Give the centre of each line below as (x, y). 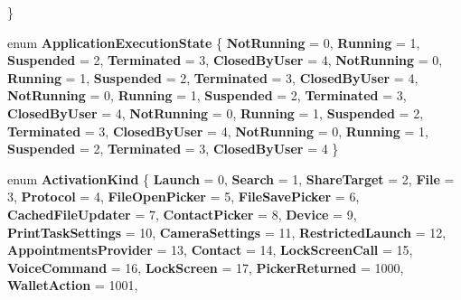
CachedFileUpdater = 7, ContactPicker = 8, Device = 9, (182, 214)
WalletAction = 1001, (73, 285)
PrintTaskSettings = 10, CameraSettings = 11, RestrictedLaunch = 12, (227, 232)
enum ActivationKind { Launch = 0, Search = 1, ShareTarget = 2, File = (231, 178)
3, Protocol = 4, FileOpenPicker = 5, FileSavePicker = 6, (183, 197)
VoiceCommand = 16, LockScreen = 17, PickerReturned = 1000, (206, 267)
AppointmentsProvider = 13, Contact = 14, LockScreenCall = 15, (210, 250)
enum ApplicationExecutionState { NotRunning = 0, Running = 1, (214, 42)
